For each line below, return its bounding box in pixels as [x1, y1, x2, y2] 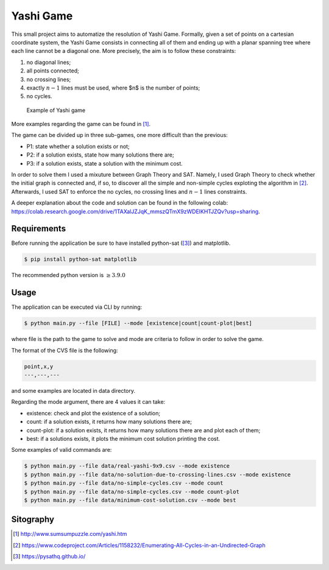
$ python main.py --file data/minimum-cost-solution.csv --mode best [24, 496, 236, 504]
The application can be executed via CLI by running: [11, 303, 143, 311]
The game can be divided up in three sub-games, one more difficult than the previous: [11, 132, 228, 139]
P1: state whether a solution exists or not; [26, 142, 130, 150]
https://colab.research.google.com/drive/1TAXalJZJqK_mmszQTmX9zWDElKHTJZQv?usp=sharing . [11, 208, 260, 215]
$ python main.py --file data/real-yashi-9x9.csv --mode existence [24, 463, 230, 470]
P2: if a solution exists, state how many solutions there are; [26, 151, 174, 158]
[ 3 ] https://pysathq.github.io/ [13, 553, 86, 560]
